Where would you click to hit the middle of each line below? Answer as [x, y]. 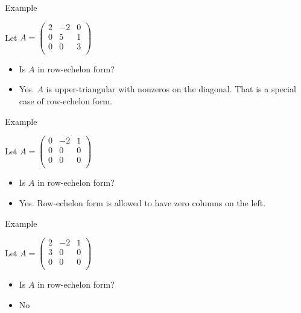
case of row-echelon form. [65, 100]
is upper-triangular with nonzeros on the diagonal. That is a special [171, 89]
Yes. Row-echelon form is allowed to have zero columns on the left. [142, 202]
